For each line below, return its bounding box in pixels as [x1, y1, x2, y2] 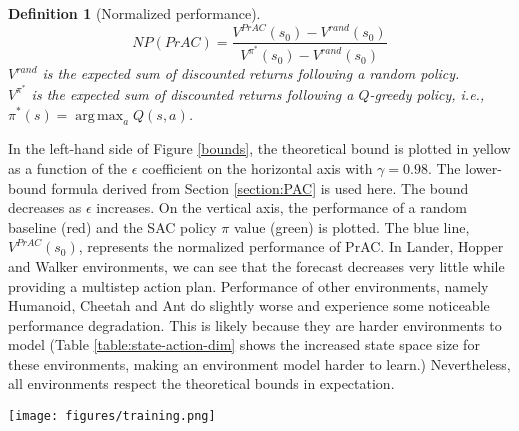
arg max [75, 108, 124, 123]
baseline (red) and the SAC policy [8, 216, 217, 237]
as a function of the [8, 157, 128, 178]
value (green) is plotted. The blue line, [233, 216, 470, 237]
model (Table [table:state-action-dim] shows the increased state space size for [8, 334, 480, 355]
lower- [465, 157, 502, 178]
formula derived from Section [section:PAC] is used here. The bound [51, 177, 469, 198]
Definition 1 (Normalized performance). [8, 3, 261, 23]
